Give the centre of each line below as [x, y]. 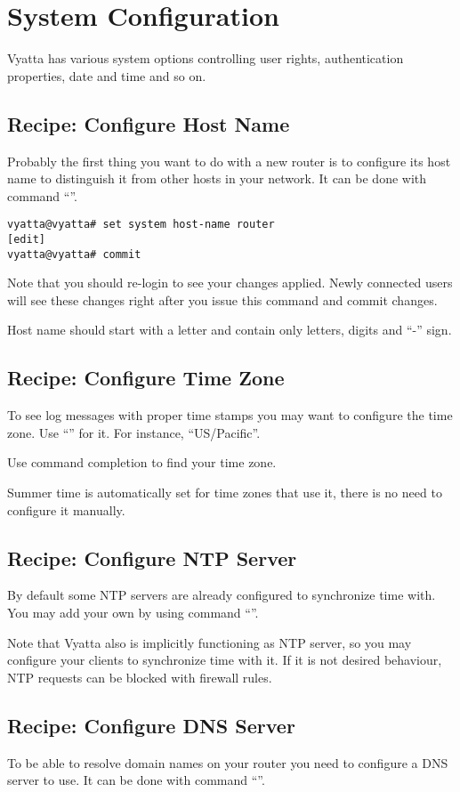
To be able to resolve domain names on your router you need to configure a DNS [228, 762]
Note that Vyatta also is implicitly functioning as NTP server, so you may [210, 642]
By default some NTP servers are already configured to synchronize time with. [222, 595]
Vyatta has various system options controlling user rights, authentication [206, 58]
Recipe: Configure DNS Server [151, 725]
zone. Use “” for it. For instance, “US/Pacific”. [134, 432]
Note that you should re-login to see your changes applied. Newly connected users [230, 283]
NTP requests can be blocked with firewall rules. [140, 677]
